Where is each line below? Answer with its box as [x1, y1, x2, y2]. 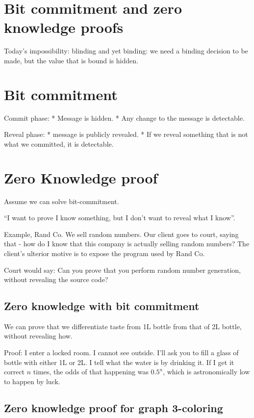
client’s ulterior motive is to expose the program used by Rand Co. [4, 248, 205, 258]
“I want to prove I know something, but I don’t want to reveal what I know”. [4, 212, 235, 223]
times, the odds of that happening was [33, 366, 149, 377]
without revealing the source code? [4, 274, 108, 285]
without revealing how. [4, 331, 73, 341]
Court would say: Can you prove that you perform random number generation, [4, 264, 241, 275]
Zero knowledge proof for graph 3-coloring [4, 400, 223, 415]
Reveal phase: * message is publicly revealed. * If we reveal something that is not [4, 129, 248, 139]
